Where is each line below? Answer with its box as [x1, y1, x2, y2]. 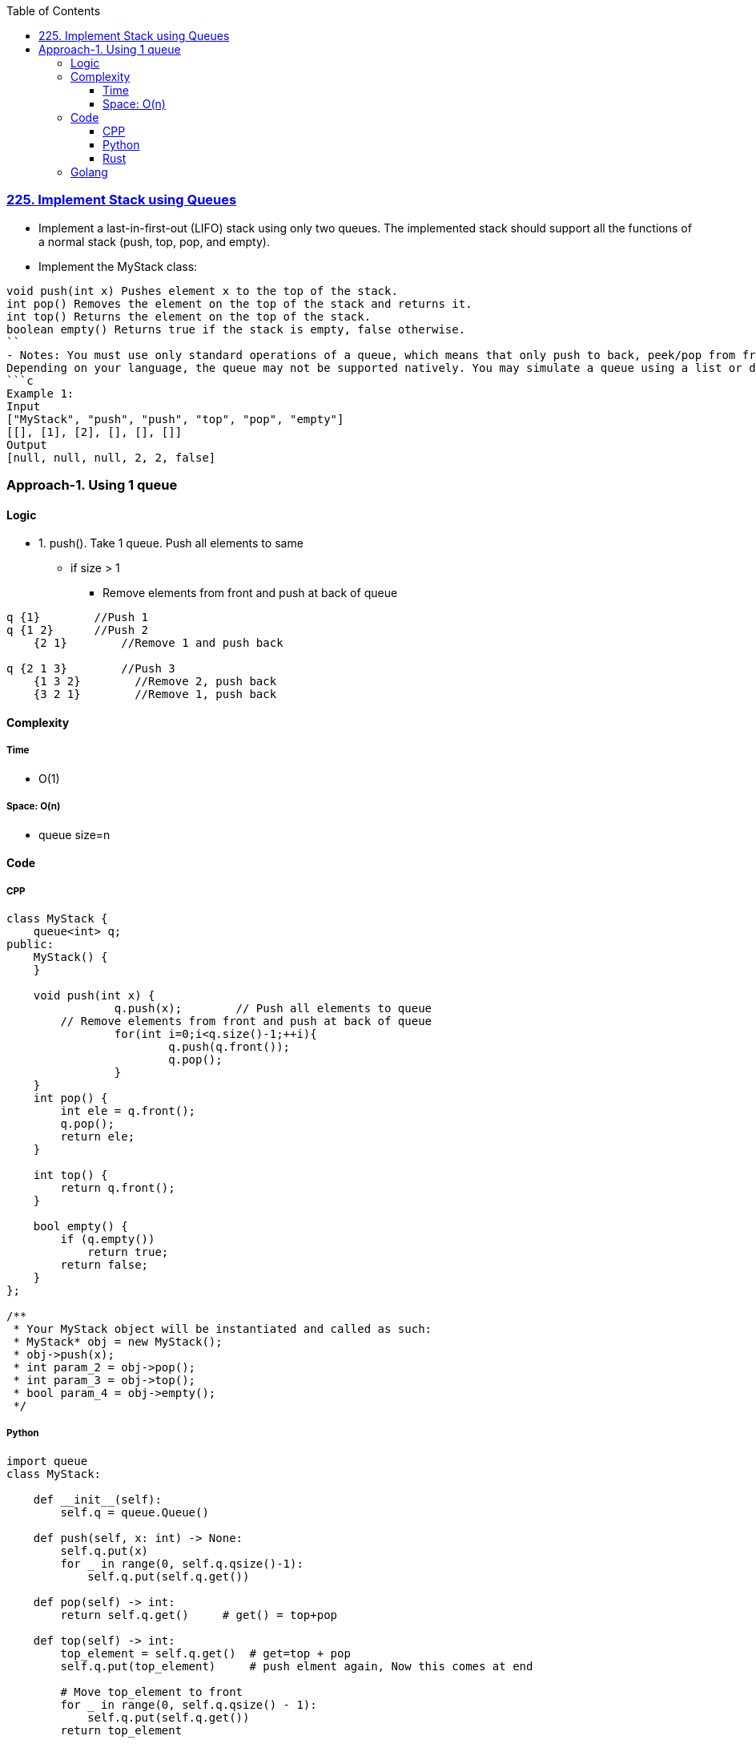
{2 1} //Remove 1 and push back [33, 636, 283, 650]
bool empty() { [33, 1219, 128, 1233]
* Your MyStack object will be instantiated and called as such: [13, 1322, 432, 1335]
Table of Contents [6, 4, 101, 18]
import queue [6, 1454, 88, 1467]
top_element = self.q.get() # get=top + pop [60, 1646, 351, 1660]
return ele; [60, 1129, 135, 1143]
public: [6, 937, 54, 951]
